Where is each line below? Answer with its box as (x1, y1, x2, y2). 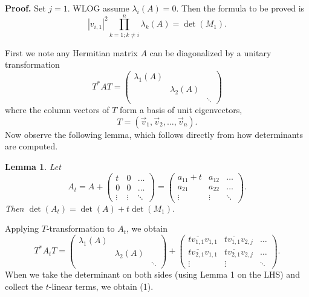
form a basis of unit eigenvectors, (119, 103, 242, 116)
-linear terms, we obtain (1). (48, 279, 154, 292)
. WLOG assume (67, 2, 129, 14)
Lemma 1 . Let (5, 160, 61, 172)
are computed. (5, 140, 58, 152)
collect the (5, 279, 43, 292)
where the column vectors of (5, 103, 109, 116)
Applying (5, 222, 39, 235)
